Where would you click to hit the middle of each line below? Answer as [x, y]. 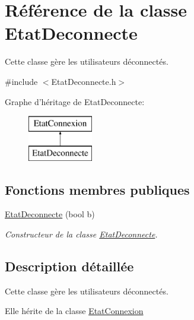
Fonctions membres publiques [97, 189]
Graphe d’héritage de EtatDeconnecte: [75, 101]
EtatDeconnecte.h [84, 81]
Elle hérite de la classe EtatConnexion [74, 311]
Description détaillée [69, 266]
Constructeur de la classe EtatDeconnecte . [81, 234]
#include [21, 81]
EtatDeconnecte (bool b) [50, 214]
